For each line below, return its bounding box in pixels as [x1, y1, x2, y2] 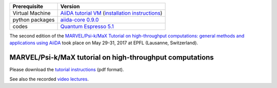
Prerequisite [12, 3, 44, 10]
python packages [12, 16, 55, 23]
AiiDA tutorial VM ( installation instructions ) [60, 10, 163, 16]
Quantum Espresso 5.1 [60, 23, 114, 30]
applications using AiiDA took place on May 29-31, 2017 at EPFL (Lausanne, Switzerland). [9, 40, 199, 46]
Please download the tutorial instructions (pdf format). [9, 67, 124, 73]
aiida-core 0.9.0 [60, 16, 99, 23]
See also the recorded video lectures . [9, 76, 89, 82]
